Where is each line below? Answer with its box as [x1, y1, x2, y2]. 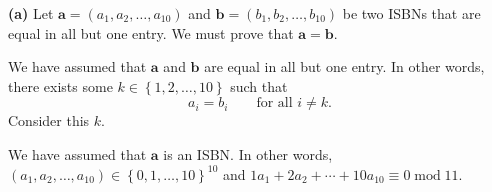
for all [256, 96, 293, 111]
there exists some [8, 75, 113, 96]
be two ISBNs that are [342, 3, 481, 23]
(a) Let [8, 3, 54, 23]
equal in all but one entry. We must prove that [8, 22, 294, 43]
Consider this [8, 110, 90, 131]
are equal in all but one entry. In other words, [204, 56, 485, 77]
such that [230, 75, 288, 96]
